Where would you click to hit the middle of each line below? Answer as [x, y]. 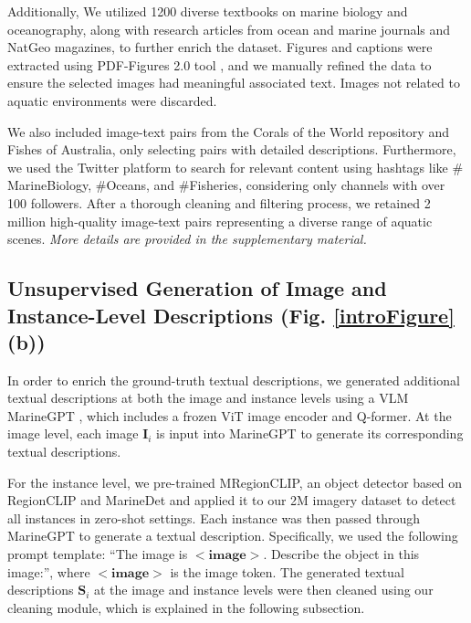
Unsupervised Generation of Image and [197, 288]
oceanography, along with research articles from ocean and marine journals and [229, 29]
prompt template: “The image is [98, 554]
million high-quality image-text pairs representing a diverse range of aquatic [220, 221]
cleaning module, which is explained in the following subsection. [186, 607]
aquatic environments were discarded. [112, 100]
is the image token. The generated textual [287, 571]
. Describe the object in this [341, 554]
